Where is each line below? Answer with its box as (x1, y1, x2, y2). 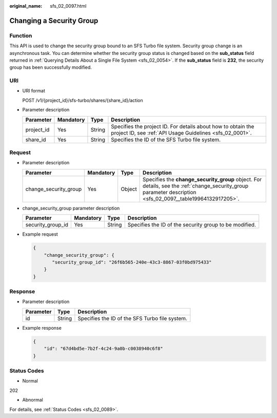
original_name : (9, 3, 43, 9)
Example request (22, 231, 58, 237)
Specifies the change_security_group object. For (143, 176, 262, 183)
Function (9, 32, 32, 39)
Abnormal (22, 397, 43, 403)
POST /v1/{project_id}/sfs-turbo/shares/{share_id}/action (22, 97, 143, 103)
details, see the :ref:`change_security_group (143, 182, 249, 189)
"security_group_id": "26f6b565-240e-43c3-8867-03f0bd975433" (52, 259, 212, 265)
